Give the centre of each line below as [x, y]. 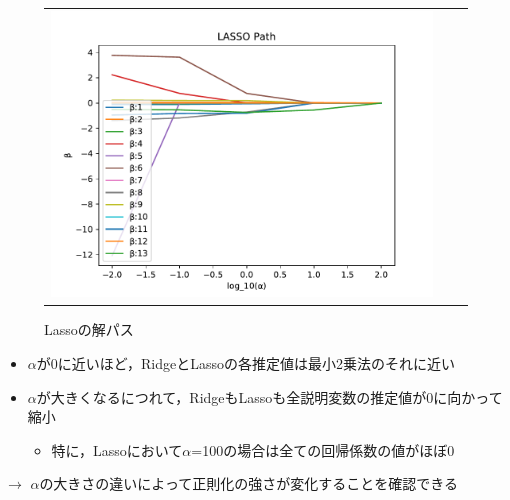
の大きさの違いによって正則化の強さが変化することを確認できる [248, 483]
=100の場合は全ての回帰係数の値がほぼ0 [323, 449]
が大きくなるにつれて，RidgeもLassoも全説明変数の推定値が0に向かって [269, 396]
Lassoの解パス [89, 329]
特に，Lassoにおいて [117, 449]
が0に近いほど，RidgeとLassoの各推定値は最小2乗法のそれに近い [246, 362]
